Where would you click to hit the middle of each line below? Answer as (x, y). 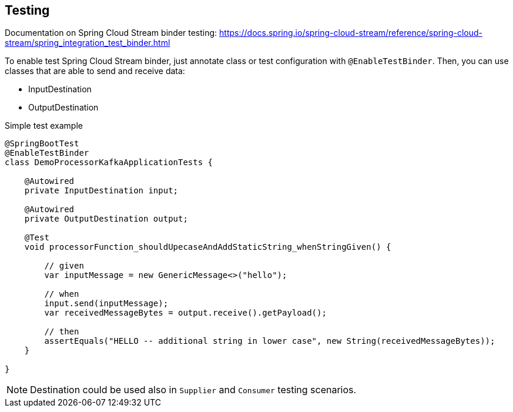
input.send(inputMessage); (106, 304)
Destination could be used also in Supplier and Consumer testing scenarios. (193, 390)
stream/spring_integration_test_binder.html (88, 43)
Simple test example (44, 126)
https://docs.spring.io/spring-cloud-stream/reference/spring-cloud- (351, 33)
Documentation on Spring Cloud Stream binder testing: (111, 33)
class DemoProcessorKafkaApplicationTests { (109, 163)
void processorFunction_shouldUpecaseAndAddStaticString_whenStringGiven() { (208, 247)
